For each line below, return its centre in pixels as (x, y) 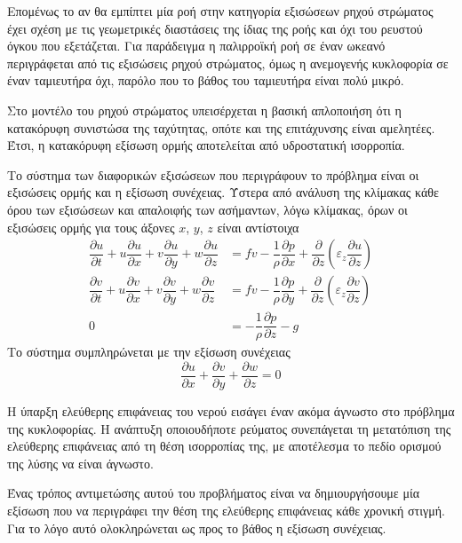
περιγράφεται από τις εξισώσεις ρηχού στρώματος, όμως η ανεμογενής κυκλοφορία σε (228, 63)
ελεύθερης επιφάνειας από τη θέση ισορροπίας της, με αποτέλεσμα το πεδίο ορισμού (224, 446)
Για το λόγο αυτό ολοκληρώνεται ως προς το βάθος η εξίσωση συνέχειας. (197, 527)
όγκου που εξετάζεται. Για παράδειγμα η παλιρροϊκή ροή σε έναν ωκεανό (196, 46)
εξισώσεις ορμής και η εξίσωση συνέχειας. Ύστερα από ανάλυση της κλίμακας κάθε (223, 192)
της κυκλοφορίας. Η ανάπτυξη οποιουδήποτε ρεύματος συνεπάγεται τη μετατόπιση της (229, 428)
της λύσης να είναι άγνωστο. (80, 463)
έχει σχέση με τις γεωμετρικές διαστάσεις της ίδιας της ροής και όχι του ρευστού (215, 28)
